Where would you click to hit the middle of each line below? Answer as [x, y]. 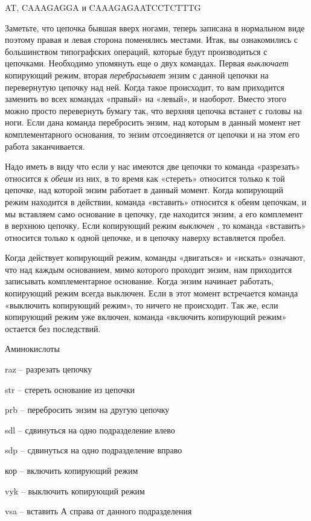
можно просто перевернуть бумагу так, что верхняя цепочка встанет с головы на [153, 110]
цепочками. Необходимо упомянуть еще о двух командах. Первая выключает [147, 63]
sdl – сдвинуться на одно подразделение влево [90, 430]
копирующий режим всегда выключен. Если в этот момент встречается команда [152, 293]
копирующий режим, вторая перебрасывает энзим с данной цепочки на [137, 75]
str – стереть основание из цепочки [70, 389]
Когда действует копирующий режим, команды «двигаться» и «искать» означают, [155, 257]
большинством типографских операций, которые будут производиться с [136, 51]
